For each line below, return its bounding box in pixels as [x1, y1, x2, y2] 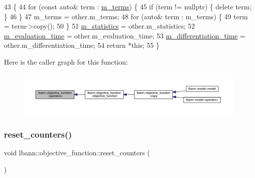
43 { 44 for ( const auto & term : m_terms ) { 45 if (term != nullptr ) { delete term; [4, 1, 252, 11]
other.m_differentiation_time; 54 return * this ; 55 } [4, 40, 160, 50]
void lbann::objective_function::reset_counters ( [4, 147, 150, 158]
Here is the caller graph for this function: [4, 56, 128, 67]
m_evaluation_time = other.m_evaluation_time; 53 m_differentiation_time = [4, 30, 246, 40]
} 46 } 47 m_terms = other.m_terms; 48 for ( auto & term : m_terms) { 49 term [4, 11, 248, 21]
